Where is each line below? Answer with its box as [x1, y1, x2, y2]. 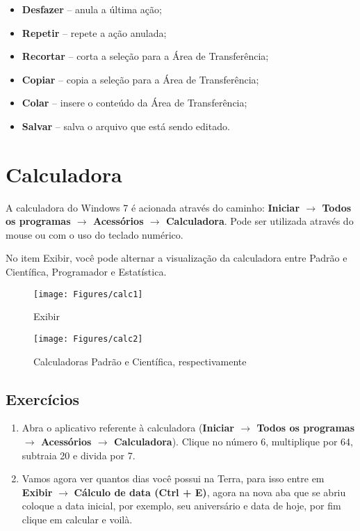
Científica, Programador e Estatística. [6, 264, 167, 279]
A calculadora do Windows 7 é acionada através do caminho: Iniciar [6, 200, 300, 214]
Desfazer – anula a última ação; [22, 2, 162, 16]
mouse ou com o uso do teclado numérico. [6, 227, 183, 241]
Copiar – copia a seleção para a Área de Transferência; [22, 72, 259, 86]
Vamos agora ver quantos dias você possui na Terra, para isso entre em [22, 471, 325, 486]
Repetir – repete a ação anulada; [22, 25, 167, 40]
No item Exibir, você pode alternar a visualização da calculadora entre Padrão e [6, 251, 347, 265]
